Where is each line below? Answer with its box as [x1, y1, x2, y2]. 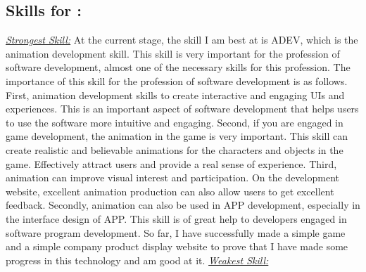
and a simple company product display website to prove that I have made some [6, 239, 348, 254]
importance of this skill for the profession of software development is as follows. [6, 73, 348, 88]
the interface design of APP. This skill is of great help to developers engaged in [6, 211, 347, 226]
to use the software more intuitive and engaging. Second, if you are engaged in [6, 115, 343, 129]
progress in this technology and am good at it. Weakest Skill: [6, 252, 269, 267]
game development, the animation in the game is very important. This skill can [6, 129, 348, 143]
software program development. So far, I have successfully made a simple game [6, 225, 346, 240]
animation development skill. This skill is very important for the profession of [6, 46, 340, 60]
